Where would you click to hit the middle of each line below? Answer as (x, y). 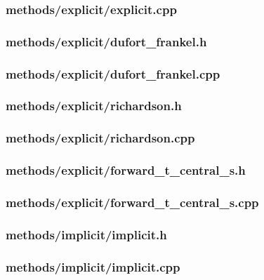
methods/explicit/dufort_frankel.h (106, 41)
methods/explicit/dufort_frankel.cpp (113, 73)
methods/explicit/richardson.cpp (100, 138)
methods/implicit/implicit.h (86, 234)
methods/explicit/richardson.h (94, 106)
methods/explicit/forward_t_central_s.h (126, 170)
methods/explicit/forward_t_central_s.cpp (132, 202)
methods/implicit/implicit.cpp (93, 266)
